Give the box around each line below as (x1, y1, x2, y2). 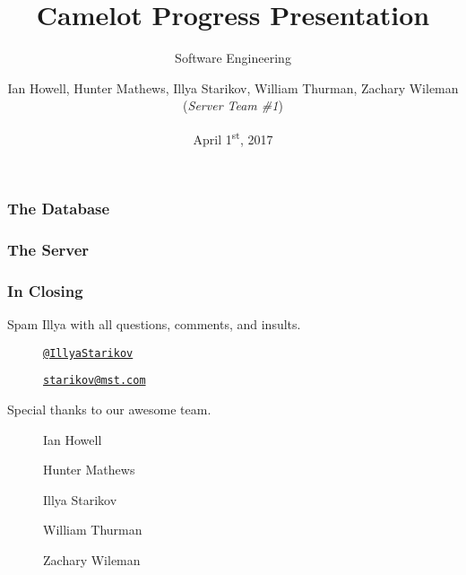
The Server (7, 239, 90, 260)
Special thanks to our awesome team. (7, 400, 211, 419)
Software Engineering (175, 48, 291, 67)
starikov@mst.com (43, 374, 146, 388)
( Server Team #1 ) (183, 96, 283, 115)
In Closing (7, 279, 83, 301)
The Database (7, 197, 110, 220)
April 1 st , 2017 (193, 126, 273, 148)
